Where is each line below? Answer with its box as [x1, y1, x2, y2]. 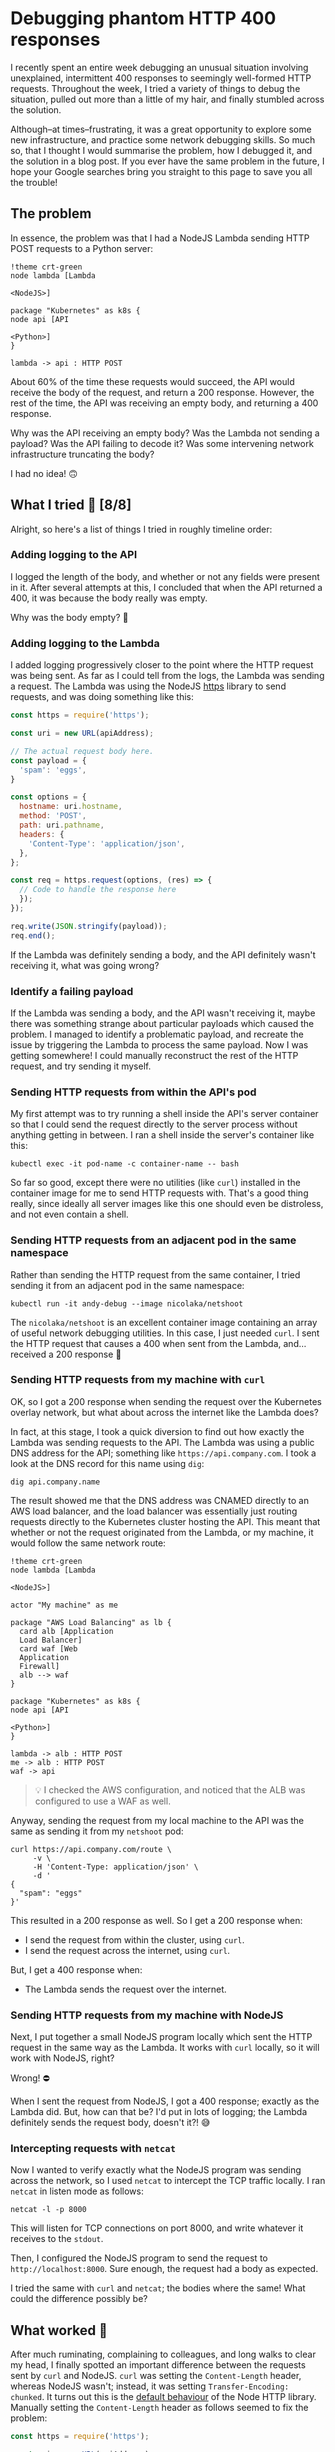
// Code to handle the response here [19, 885, 177, 895]
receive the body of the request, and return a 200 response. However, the [10, 386, 315, 398]
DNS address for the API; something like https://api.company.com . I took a [10, 1447, 317, 1459]
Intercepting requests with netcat [10, 2142, 177, 2156]
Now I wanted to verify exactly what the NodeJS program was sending [10, 2164, 302, 2176]
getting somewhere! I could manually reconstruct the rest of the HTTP [10, 1049, 299, 1061]
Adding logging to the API [10, 548, 138, 562]
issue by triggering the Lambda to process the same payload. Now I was [10, 1038, 309, 1051]
